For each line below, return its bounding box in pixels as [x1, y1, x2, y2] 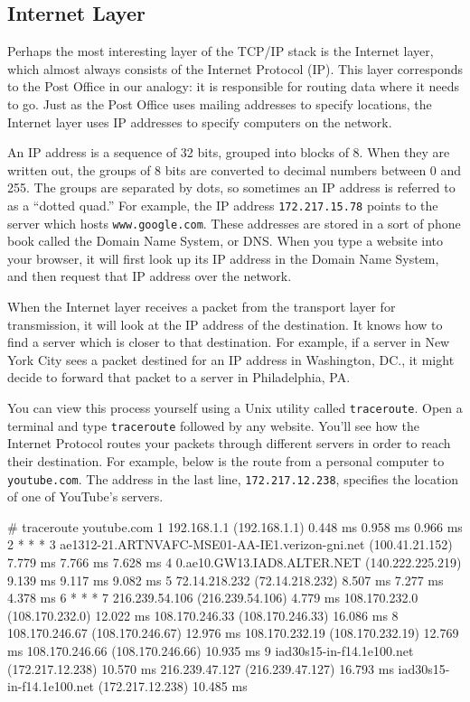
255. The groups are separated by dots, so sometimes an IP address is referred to [7, 178, 456, 197]
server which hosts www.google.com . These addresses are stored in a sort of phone [7, 213, 461, 232]
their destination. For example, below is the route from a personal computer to [7, 451, 445, 470]
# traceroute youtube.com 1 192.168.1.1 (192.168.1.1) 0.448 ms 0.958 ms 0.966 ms [7, 517, 463, 536]
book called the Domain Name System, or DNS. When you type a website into [7, 231, 444, 250]
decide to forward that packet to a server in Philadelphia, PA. [7, 368, 351, 387]
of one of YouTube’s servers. [7, 487, 164, 506]
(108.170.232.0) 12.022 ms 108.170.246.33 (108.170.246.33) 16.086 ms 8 [7, 605, 399, 624]
